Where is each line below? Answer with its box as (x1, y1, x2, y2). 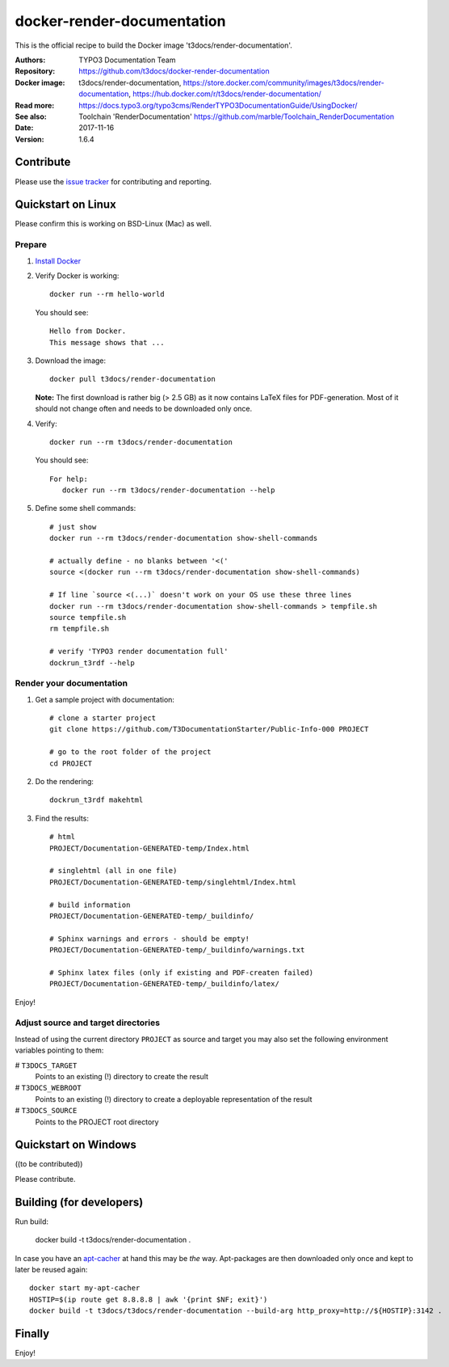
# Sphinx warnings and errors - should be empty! (49, 934, 250, 943)
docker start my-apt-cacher (29, 1284, 141, 1293)
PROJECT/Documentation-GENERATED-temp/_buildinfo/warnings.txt (49, 946, 305, 955)
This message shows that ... (49, 338, 165, 347)
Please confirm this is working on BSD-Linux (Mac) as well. (15, 219, 212, 229)
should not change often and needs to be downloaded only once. (35, 404, 253, 414)
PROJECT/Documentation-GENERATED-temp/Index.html (49, 843, 250, 853)
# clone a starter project (49, 714, 157, 723)
